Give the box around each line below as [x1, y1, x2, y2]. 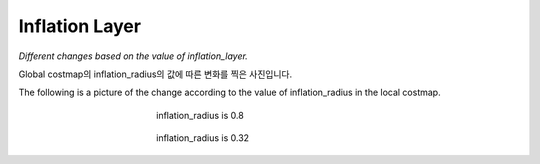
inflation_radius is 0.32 [156, 132, 250, 144]
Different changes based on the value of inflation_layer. [18, 50, 249, 62]
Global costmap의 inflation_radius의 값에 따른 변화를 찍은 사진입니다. [18, 68, 293, 80]
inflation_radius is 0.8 [156, 109, 244, 121]
